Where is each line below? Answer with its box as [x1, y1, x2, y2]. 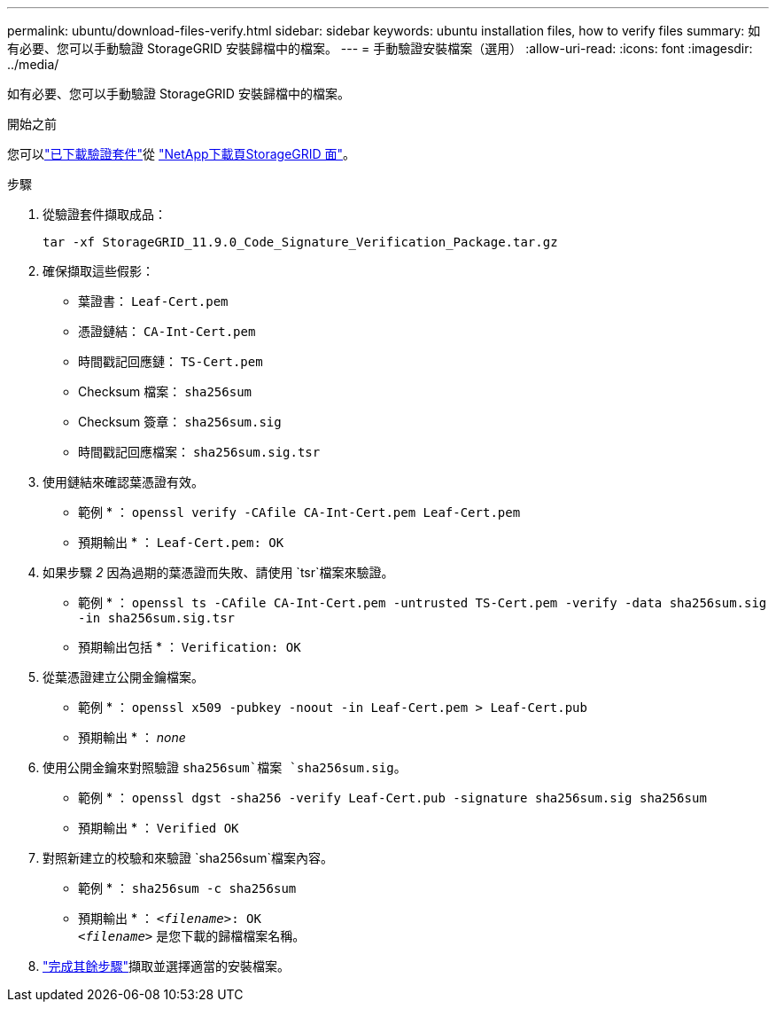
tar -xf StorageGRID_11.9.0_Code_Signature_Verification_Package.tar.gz [43, 235, 558, 249]
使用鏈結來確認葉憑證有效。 [43, 474, 204, 489]
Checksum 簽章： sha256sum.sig [78, 414, 282, 429]
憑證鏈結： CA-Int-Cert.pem [78, 324, 256, 339]
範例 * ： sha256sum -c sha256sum [78, 880, 297, 896]
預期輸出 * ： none [78, 730, 186, 745]
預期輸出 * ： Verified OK [78, 820, 239, 835]
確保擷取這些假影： [43, 263, 154, 278]
